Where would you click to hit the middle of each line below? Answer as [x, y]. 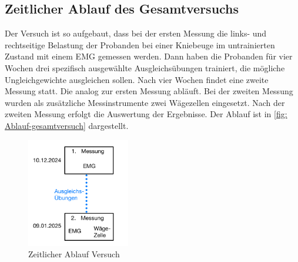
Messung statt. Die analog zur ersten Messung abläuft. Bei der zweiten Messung [149, 91]
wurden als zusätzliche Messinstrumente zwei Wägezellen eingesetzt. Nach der [145, 102]
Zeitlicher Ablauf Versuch [74, 254]
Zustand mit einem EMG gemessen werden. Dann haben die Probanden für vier [149, 56]
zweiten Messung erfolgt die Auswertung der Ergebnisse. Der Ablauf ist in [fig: [146, 114]
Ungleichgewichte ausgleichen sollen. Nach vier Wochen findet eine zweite [137, 79]
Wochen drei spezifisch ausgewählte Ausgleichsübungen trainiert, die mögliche [145, 67]
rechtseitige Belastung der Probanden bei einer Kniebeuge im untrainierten [140, 44]
